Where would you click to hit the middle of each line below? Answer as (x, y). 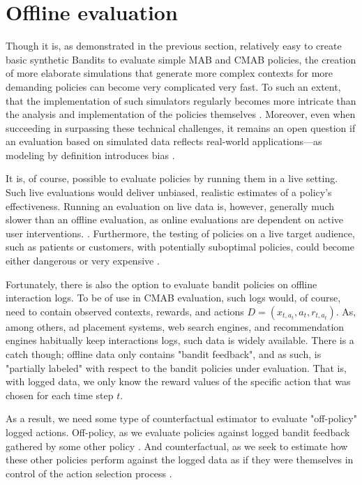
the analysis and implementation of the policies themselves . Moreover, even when (181, 114)
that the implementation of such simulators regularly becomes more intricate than (181, 100)
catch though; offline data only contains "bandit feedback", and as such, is (164, 354)
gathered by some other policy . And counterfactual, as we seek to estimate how (177, 446)
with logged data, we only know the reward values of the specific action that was (178, 381)
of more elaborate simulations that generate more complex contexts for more (169, 73)
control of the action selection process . (89, 473)
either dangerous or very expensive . (83, 261)
